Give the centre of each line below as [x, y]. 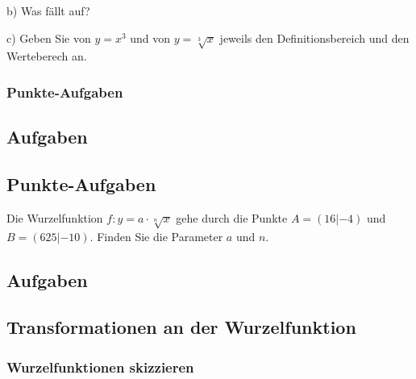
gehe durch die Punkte [232, 217]
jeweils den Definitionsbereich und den [314, 37]
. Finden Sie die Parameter [156, 236]
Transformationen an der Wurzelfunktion [181, 327]
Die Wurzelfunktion [55, 217]
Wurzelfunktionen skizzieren [100, 367]
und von [150, 37]
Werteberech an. [47, 56]
